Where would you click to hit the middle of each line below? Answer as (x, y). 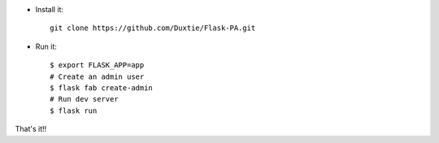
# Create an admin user (97, 76)
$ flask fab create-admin (102, 88)
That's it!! (31, 129)
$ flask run (74, 110)
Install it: (50, 9)
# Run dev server (84, 99)
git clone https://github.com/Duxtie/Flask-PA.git (153, 28)
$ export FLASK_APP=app (97, 65)
